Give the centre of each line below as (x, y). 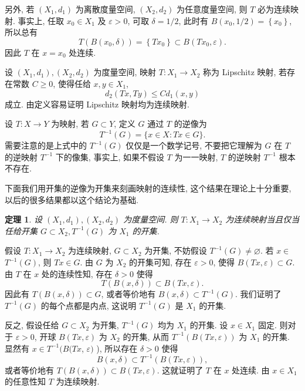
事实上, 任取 (41, 20)
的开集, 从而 (146, 336)
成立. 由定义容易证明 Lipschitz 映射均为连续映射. (97, 104)
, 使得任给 (72, 83)
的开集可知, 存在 (160, 262)
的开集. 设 (209, 325)
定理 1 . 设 (23, 219)
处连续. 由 (251, 370)
